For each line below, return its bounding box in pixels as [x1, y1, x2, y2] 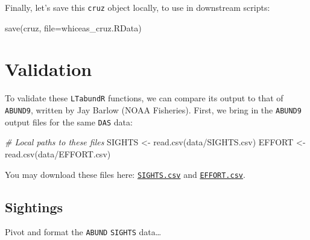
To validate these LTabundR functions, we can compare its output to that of [5, 92, 283, 104]
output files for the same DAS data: [5, 115, 133, 128]
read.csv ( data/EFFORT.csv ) [5, 147, 111, 160]
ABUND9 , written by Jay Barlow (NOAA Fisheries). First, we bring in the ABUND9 [5, 104, 302, 116]
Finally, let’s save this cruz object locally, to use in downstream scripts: [5, 1, 270, 13]
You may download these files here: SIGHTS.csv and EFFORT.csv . [5, 168, 245, 180]
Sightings [5, 197, 63, 216]
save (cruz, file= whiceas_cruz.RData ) [5, 21, 142, 34]
